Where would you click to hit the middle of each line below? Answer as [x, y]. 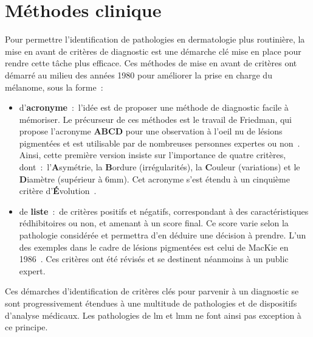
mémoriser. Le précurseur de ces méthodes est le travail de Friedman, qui [156, 119]
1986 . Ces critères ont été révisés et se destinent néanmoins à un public [154, 259]
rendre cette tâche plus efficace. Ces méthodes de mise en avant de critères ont [151, 63]
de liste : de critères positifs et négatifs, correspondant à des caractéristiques [164, 211]
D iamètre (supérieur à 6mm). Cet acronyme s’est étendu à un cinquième [154, 179]
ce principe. [26, 327]
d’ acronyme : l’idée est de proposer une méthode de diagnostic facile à [154, 107]
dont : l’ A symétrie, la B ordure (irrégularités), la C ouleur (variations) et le [160, 167]
